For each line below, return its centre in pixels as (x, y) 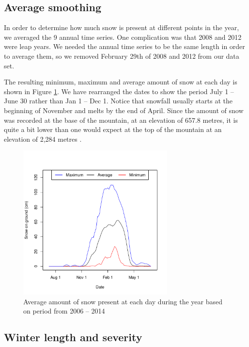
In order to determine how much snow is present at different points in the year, (122, 27)
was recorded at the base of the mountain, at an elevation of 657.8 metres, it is (121, 120)
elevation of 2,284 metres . (43, 139)
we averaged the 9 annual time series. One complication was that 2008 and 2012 (123, 37)
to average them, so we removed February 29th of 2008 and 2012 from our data (122, 56)
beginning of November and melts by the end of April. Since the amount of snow (124, 110)
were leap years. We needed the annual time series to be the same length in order (124, 46)
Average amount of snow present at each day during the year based (123, 301)
